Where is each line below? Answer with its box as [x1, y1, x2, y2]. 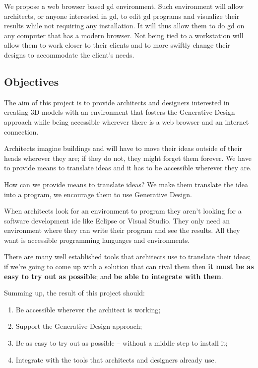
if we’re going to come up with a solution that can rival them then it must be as [4, 261, 254, 272]
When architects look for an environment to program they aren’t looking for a [4, 206, 242, 216]
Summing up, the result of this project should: [4, 288, 145, 298]
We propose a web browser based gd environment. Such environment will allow [4, 1, 244, 11]
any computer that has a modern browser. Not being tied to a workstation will [4, 30, 244, 40]
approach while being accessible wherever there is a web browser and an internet [4, 116, 249, 127]
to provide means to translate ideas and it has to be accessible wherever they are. [4, 162, 252, 173]
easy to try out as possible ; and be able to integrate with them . [4, 271, 223, 281]
